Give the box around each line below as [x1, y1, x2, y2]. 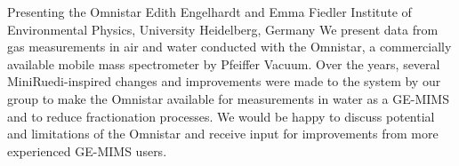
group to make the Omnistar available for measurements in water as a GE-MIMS [7, 89, 449, 107]
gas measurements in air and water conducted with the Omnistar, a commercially [7, 37, 452, 56]
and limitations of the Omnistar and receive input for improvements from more [7, 124, 439, 143]
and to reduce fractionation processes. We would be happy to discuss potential [7, 107, 435, 125]
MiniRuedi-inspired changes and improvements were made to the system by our [7, 72, 441, 91]
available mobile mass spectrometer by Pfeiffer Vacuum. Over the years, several [7, 54, 440, 73]
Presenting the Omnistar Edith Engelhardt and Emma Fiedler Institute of [7, 3, 412, 20]
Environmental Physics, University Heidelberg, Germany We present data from [7, 20, 439, 38]
